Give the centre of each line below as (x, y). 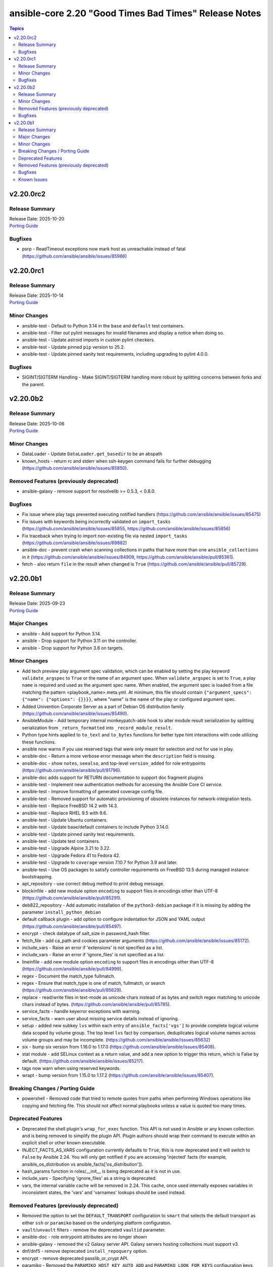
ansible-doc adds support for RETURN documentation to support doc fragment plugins (112, 777)
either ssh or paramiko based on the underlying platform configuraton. (97, 1223)
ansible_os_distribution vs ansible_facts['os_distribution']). (83, 1164)
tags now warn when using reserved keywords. (71, 1068)
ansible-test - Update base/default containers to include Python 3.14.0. (96, 827)
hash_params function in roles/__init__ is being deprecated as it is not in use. (102, 1171)
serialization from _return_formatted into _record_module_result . (97, 728)
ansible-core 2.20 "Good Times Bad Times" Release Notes (135, 13)
